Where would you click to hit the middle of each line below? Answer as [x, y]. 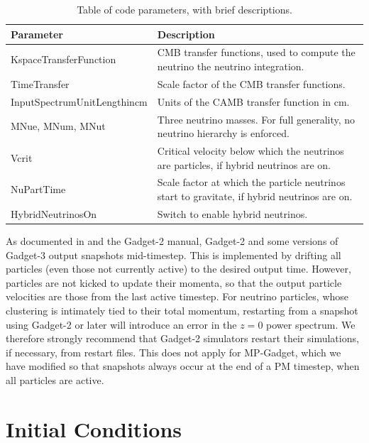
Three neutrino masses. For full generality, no [256, 119]
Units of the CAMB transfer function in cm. [253, 101]
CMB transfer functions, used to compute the [256, 52]
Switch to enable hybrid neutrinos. [232, 213]
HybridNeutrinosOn [54, 213]
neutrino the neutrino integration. [231, 66]
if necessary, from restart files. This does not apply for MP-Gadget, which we [174, 352]
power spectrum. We [311, 324]
